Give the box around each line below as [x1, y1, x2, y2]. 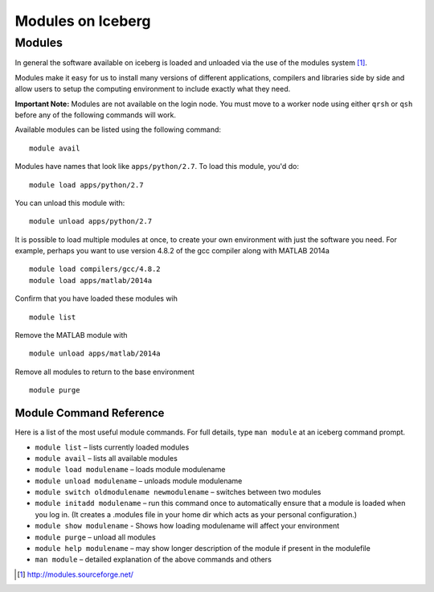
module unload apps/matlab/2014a [29, 349, 161, 358]
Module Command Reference [14, 406, 165, 420]
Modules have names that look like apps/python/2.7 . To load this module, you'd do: [14, 162, 299, 171]
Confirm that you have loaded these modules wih [14, 294, 178, 303]
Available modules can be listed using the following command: [14, 125, 221, 134]
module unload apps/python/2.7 [29, 217, 153, 226]
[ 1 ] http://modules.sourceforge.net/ [17, 569, 134, 579]
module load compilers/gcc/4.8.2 [29, 265, 161, 273]
